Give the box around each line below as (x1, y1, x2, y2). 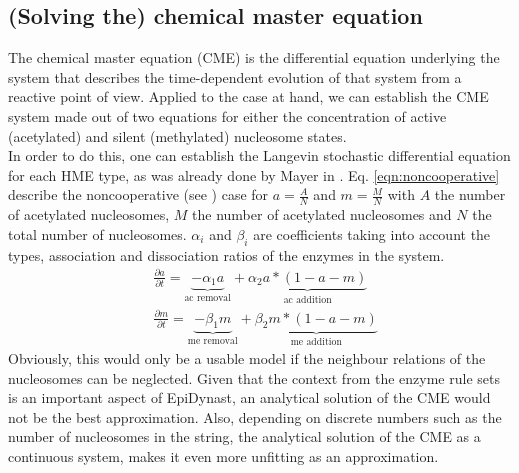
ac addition (283, 294, 332, 305)
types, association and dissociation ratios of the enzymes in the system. (8, 244, 445, 265)
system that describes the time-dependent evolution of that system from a (8, 66, 462, 87)
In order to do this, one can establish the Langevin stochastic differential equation (8, 145, 511, 166)
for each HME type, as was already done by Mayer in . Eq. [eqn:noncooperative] (8, 164, 500, 185)
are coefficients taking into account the (253, 223, 491, 244)
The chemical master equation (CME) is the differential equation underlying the (8, 47, 500, 68)
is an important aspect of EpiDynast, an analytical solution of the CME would (8, 387, 491, 408)
